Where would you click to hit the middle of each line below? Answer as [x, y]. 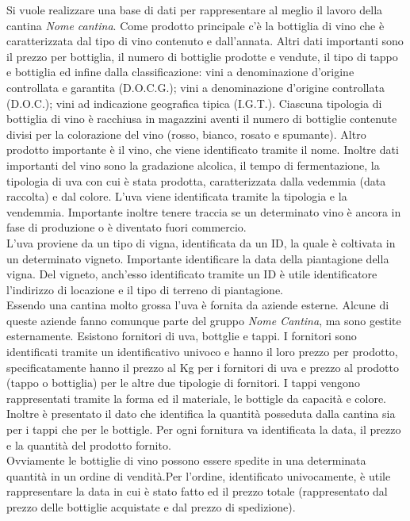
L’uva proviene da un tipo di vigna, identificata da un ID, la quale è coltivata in [201, 242]
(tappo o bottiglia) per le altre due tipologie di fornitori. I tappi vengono [183, 383]
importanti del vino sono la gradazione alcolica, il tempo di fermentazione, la [193, 165]
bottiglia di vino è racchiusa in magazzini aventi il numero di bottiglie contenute [202, 119]
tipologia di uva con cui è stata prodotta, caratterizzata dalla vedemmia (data [196, 180]
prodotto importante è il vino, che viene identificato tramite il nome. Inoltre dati [203, 149]
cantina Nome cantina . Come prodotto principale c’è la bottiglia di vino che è [195, 25]
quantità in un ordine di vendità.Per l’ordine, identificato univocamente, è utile [199, 475]
